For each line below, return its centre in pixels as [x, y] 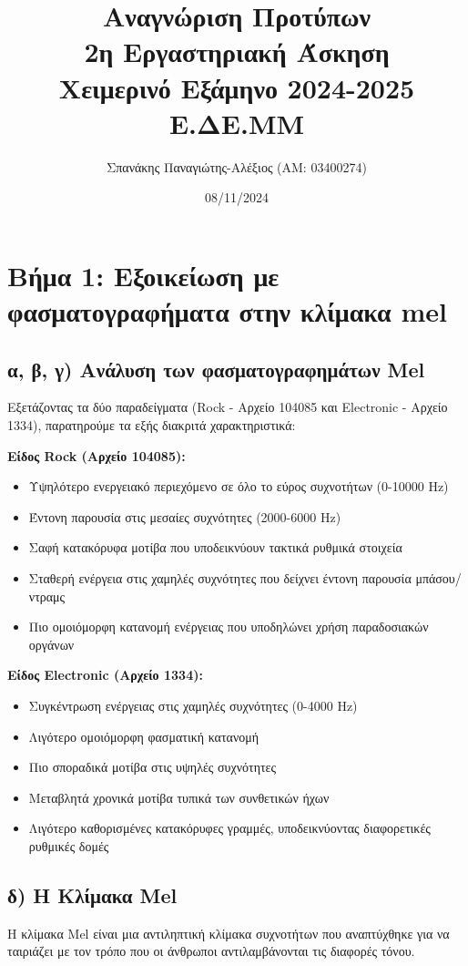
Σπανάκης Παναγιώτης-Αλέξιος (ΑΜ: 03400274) [237, 166]
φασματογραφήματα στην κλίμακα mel [227, 311]
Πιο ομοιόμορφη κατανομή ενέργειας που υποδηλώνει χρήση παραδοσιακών [229, 627]
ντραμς [47, 596]
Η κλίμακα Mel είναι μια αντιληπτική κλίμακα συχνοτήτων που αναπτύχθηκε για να [229, 933]
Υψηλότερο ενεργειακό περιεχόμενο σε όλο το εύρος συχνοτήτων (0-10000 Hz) [239, 486]
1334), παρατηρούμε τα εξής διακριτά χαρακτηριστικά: [152, 425]
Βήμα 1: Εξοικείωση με [143, 275]
